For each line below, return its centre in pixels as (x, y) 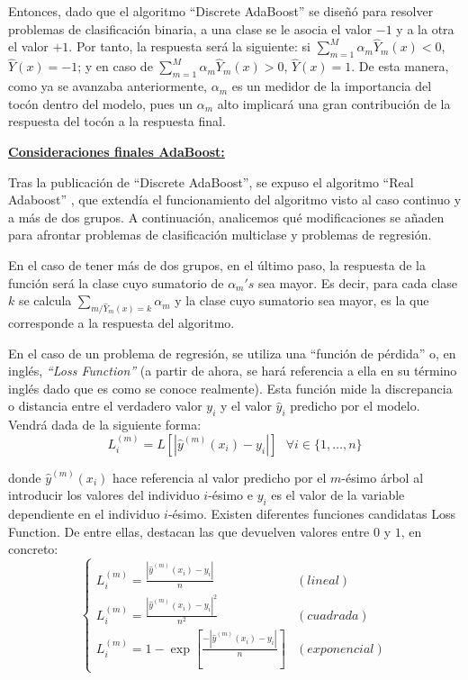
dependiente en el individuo (84, 514)
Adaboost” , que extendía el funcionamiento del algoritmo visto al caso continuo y (235, 199)
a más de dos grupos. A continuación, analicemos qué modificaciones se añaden (226, 217)
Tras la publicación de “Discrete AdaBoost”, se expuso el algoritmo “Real (211, 181)
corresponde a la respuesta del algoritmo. (121, 323)
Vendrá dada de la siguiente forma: (105, 425)
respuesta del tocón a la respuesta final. (117, 121)
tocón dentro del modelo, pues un (101, 103)
